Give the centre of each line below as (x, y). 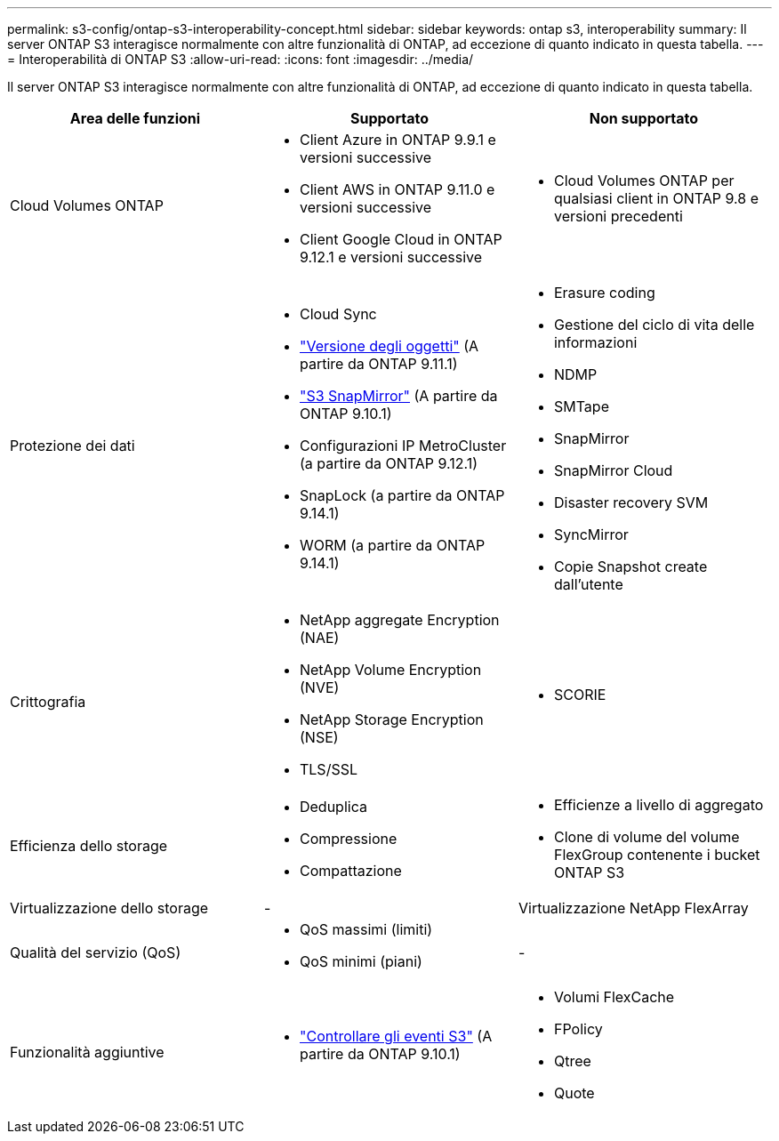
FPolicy (578, 1029)
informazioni (595, 342)
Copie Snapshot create (630, 566)
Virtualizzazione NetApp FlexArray (633, 908)
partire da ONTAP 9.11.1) (378, 364)
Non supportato (644, 118)
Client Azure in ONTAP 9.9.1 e (398, 140)
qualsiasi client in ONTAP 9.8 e (656, 198)
